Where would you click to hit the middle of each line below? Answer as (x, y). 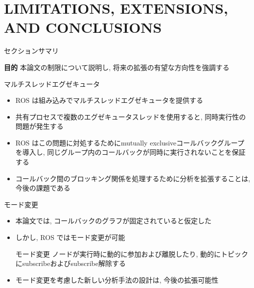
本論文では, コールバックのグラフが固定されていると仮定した (113, 221)
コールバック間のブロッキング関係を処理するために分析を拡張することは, (133, 178)
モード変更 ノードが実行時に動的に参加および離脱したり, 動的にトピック (132, 253)
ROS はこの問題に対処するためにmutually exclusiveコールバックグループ (130, 142)
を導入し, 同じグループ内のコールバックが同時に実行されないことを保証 (130, 152)
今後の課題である (43, 188)
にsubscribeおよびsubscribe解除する (70, 263)
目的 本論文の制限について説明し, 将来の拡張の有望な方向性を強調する (117, 67)
